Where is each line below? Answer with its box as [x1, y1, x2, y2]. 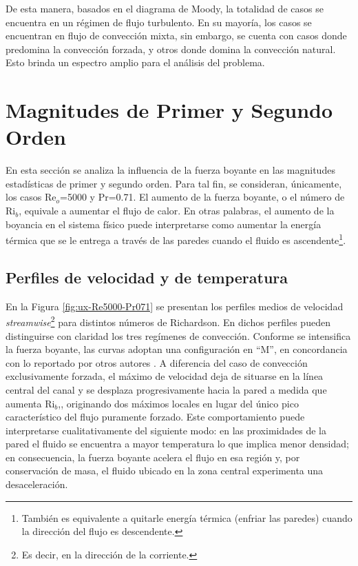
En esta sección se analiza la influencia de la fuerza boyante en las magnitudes [6, 163, 335, 177]
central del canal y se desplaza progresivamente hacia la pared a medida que [6, 382, 327, 396]
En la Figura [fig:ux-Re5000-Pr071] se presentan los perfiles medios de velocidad [6, 299, 344, 313]
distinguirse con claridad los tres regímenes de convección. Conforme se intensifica [6, 328, 351, 343]
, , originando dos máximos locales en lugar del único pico [58, 396, 299, 410]
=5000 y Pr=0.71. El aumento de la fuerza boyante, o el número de [60, 190, 345, 204]
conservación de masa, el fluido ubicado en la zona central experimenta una [6, 463, 324, 478]
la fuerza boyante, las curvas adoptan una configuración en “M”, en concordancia [6, 342, 348, 356]
